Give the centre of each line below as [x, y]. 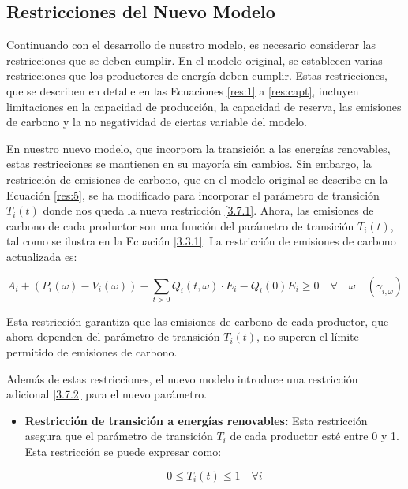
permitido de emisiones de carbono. [92, 352]
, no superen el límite [308, 336]
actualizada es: [42, 256]
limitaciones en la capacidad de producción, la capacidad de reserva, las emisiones [204, 106]
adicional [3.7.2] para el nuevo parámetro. [107, 394]
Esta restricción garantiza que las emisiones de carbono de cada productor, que [198, 321]
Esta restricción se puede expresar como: [123, 451]
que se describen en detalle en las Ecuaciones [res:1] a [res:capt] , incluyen [183, 90]
